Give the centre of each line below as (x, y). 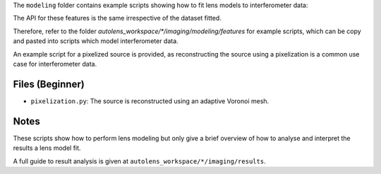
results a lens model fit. (47, 148)
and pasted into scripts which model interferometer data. (96, 41)
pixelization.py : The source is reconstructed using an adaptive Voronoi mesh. (150, 101)
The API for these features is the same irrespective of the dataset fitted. (117, 18)
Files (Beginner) (49, 84)
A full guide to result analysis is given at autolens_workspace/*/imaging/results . (139, 161)
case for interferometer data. (55, 64)
